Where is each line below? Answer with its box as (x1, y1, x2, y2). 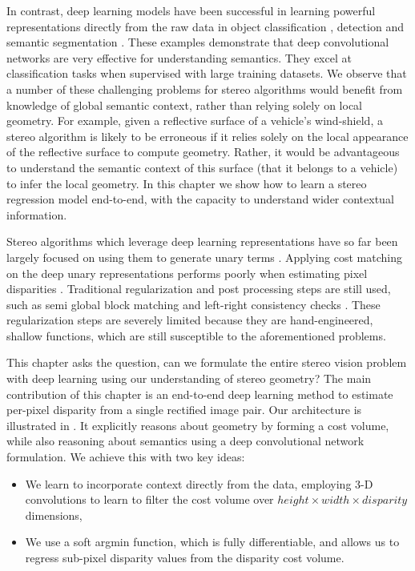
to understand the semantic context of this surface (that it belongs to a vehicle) (6, 159, 398, 175)
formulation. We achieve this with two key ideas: (6, 448, 245, 465)
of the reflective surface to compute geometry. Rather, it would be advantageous (6, 143, 400, 160)
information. (6, 206, 67, 223)
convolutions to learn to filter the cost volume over (25, 491, 274, 508)
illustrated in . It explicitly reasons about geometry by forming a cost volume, (6, 416, 389, 433)
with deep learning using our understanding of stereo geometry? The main (6, 370, 372, 387)
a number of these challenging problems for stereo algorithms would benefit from (6, 80, 403, 97)
